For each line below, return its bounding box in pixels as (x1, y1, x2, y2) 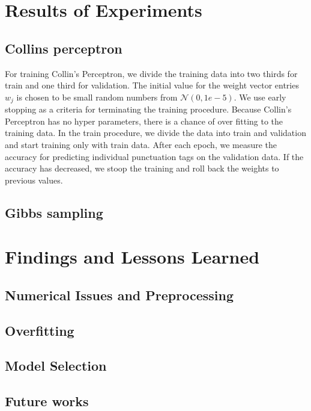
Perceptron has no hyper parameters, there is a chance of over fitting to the (5, 114, 283, 127)
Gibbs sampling (5, 203, 103, 221)
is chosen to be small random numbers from (16, 90, 178, 103)
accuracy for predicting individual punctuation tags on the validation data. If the (5, 150, 304, 162)
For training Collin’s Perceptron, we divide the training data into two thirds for (5, 67, 298, 79)
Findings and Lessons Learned (5, 244, 260, 269)
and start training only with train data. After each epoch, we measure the (5, 138, 277, 150)
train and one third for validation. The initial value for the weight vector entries (5, 79, 299, 91)
